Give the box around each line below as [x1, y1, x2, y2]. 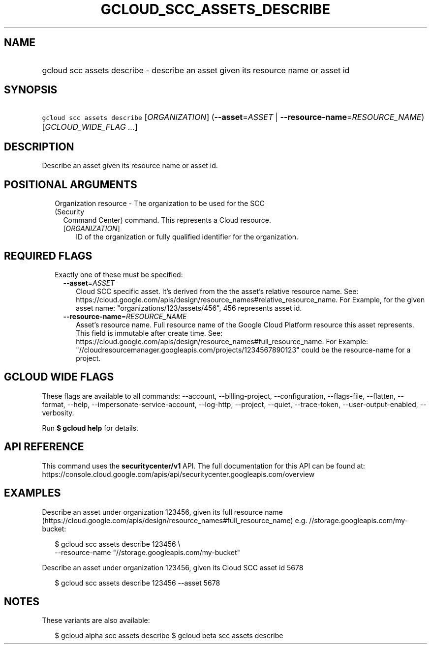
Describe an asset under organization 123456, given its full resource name [42, 507, 283, 516]
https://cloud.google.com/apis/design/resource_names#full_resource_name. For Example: [76, 337, 369, 346]
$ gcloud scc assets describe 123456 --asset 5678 [55, 578, 220, 587]
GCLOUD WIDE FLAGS [4, 371, 114, 383]
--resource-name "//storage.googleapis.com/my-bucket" [55, 548, 241, 557]
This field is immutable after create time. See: [76, 328, 223, 337]
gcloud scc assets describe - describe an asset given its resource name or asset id [42, 65, 350, 75]
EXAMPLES [4, 487, 61, 500]
